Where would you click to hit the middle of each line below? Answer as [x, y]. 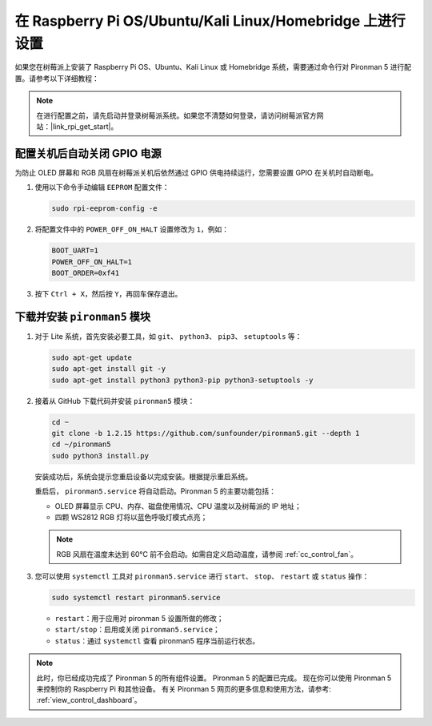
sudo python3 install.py [100, 456]
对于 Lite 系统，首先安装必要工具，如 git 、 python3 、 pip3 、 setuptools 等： [168, 336]
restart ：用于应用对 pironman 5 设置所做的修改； [139, 619]
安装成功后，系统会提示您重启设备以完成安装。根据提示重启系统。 [143, 476]
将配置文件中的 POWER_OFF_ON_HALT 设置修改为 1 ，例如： [132, 229]
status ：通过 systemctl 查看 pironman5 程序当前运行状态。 [157, 640]
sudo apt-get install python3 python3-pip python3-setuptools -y [182, 380]
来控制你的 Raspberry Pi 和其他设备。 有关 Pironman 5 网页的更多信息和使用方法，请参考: [184, 688]
